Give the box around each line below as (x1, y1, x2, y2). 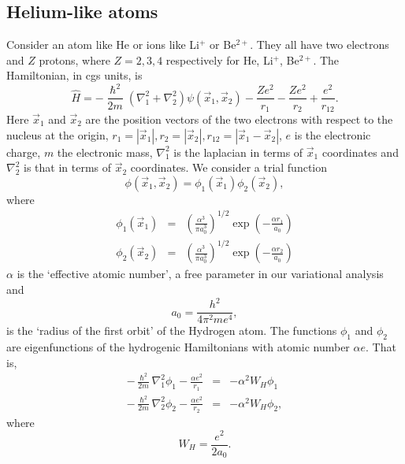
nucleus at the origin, (6, 126, 109, 143)
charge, (6, 143, 41, 160)
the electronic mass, (57, 143, 153, 160)
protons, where (39, 51, 110, 68)
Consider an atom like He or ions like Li (6, 36, 200, 53)
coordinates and (321, 143, 399, 160)
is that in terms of (24, 159, 112, 176)
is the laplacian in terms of (173, 143, 303, 160)
